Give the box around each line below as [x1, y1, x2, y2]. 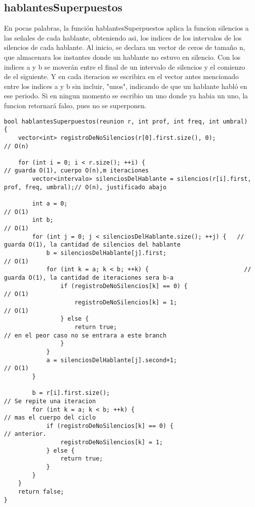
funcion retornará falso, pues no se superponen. [4, 100, 147, 110]
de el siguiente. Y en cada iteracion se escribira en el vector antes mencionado [4, 71, 239, 82]
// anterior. [4, 430, 46, 438]
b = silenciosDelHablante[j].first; [46, 250, 167, 257]
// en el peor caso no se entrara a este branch [4, 332, 167, 339]
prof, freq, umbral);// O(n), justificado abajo [4, 183, 167, 191]
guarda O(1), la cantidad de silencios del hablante [4, 241, 181, 249]
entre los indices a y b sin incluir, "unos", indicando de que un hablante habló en [4, 81, 248, 91]
